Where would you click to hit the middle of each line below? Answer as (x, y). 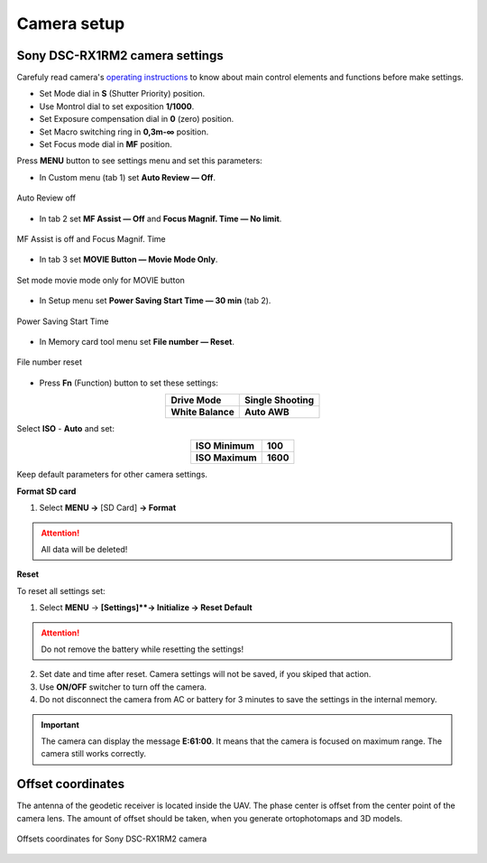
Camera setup (71, 23)
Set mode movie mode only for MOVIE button (101, 280)
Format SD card (46, 491)
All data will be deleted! (84, 550)
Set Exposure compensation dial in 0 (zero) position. (137, 119)
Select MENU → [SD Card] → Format (108, 508)
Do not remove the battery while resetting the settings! (142, 649)
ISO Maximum (226, 458)
